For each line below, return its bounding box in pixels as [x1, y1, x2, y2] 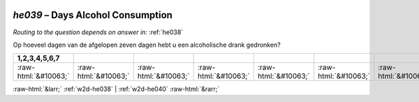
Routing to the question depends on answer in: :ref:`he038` [13, 28, 184, 36]
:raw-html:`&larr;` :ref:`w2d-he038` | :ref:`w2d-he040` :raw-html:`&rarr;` [13, 85, 220, 94]
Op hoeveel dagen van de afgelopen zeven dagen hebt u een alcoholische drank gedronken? [13, 41, 281, 49]
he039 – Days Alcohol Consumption [13, 9, 172, 21]
